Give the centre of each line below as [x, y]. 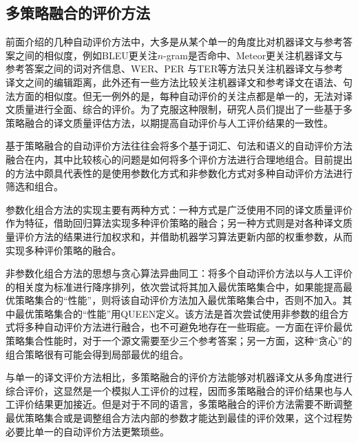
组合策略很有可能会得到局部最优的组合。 [97, 354]
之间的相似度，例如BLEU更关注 [86, 55]
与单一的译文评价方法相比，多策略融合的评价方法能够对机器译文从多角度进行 [179, 377]
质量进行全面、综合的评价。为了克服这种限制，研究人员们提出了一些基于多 [183, 109]
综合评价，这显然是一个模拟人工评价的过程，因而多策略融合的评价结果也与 [174, 390]
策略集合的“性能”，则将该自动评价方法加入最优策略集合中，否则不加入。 [179, 300]
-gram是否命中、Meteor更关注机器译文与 [253, 55]
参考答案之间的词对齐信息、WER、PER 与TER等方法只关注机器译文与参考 [175, 69]
